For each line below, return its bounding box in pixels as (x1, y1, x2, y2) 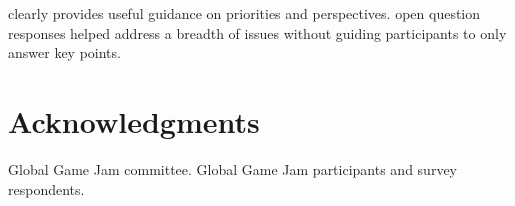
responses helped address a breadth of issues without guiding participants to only (8, 22, 507, 43)
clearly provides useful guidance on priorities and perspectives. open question (8, 3, 481, 23)
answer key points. (8, 42, 121, 63)
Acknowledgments (8, 100, 260, 141)
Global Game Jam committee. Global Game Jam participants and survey (8, 158, 457, 179)
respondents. (8, 178, 85, 199)
